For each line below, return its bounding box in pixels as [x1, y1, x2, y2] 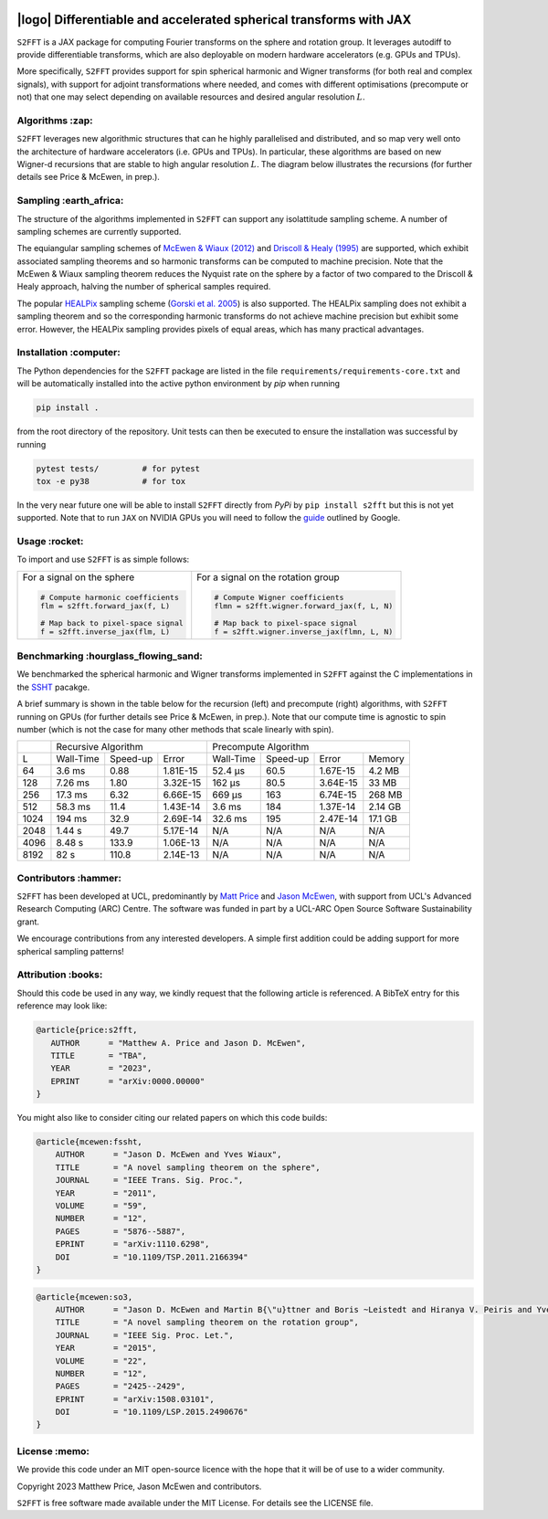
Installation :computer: [16, 346, 121, 359]
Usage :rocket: [16, 535, 84, 548]
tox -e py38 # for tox [36, 476, 186, 486]
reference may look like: [16, 1000, 108, 1011]
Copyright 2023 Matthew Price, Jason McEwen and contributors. [16, 1481, 262, 1492]
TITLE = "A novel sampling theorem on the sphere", [55, 1162, 321, 1173]
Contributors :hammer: [16, 871, 122, 884]
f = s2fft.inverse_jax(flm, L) [39, 627, 171, 637]
